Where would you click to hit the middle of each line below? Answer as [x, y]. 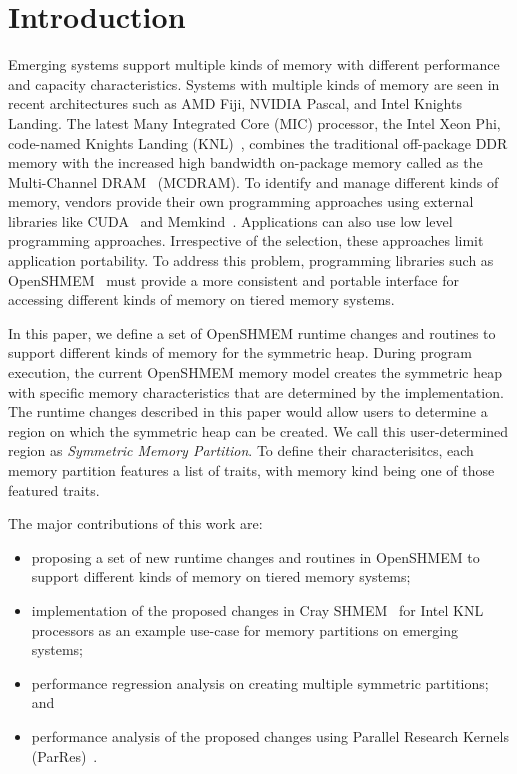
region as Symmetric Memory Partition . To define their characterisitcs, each [241, 450]
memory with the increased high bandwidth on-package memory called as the [245, 162]
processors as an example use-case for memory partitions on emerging [244, 629]
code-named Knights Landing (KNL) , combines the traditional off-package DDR [258, 142]
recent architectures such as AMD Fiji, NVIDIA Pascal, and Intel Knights [235, 103]
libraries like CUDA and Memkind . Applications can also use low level [230, 220]
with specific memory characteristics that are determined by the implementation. [256, 391]
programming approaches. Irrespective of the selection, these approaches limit [246, 240]
